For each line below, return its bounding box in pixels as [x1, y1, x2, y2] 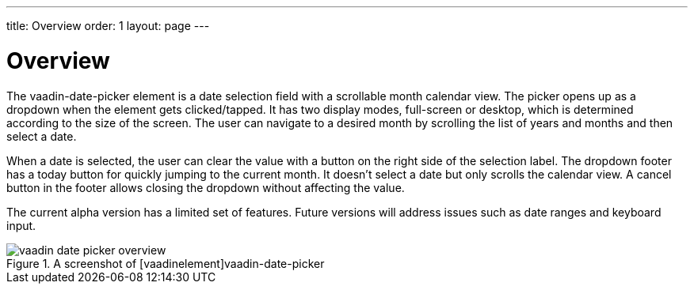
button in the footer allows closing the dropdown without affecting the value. [6, 180, 405, 194]
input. [6, 218, 36, 232]
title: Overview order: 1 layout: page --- [6, 19, 210, 32]
